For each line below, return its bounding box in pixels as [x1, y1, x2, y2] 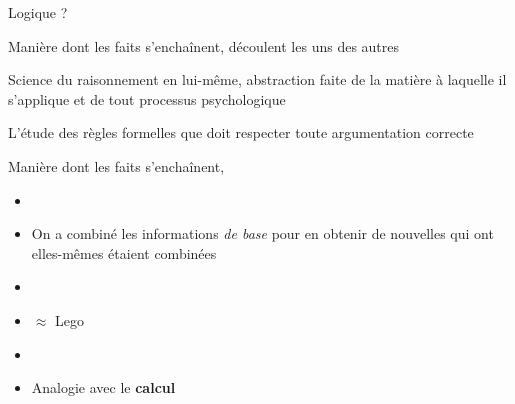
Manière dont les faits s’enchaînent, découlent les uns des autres [8, 35, 400, 56]
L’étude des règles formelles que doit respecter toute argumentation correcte [8, 122, 474, 143]
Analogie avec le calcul [31, 377, 176, 398]
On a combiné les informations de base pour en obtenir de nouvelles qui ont [31, 223, 494, 244]
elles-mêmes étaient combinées [31, 242, 217, 263]
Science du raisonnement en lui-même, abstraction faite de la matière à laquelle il [8, 69, 507, 90]
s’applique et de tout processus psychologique [8, 88, 286, 109]
